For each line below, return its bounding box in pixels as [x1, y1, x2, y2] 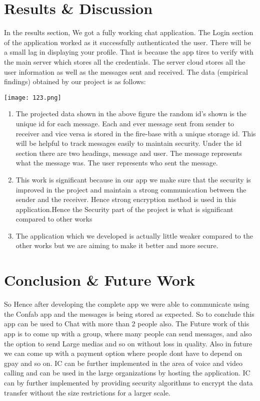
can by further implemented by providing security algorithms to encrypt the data [4, 377, 253, 387]
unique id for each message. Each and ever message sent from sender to [15, 118, 234, 128]
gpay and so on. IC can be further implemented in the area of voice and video [4, 357, 242, 368]
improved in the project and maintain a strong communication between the [15, 184, 246, 194]
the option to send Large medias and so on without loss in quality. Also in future [4, 338, 252, 348]
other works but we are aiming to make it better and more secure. [15, 240, 218, 251]
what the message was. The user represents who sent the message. [15, 157, 218, 168]
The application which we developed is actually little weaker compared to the [15, 230, 253, 241]
